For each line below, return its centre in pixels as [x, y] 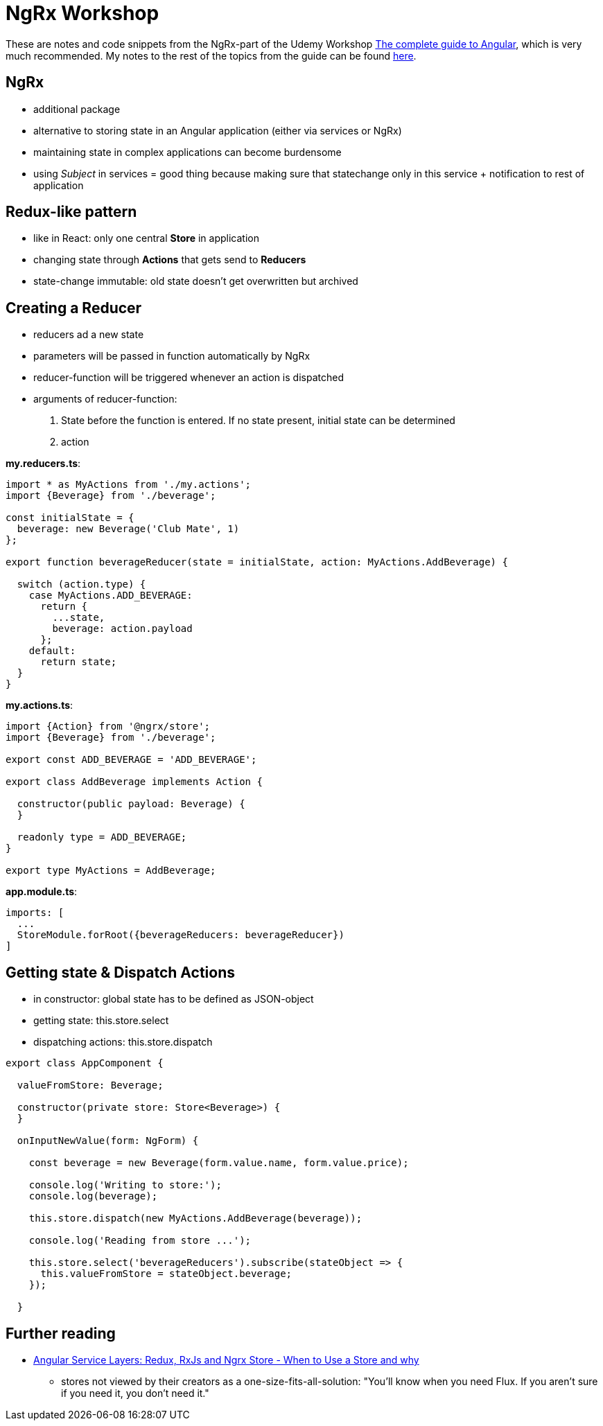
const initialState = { [70, 518]
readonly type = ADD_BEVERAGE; [102, 837]
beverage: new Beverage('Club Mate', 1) [128, 529]
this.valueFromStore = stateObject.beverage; [166, 1274]
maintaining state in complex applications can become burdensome [187, 152]
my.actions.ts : [40, 705]
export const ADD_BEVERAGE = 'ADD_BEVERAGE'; [131, 760]
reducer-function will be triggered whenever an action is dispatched [189, 378]
